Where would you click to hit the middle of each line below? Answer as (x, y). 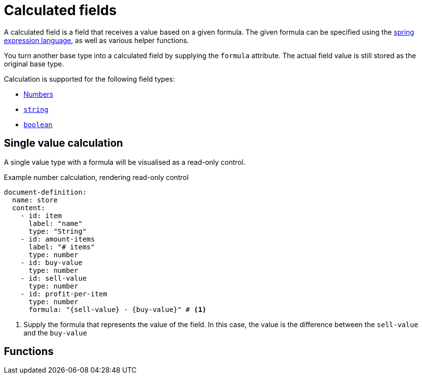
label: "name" (56, 223)
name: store (35, 200)
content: (29, 208)
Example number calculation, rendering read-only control (96, 177)
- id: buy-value (51, 262)
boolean (38, 124)
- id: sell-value (53, 278)
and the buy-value (55, 333)
